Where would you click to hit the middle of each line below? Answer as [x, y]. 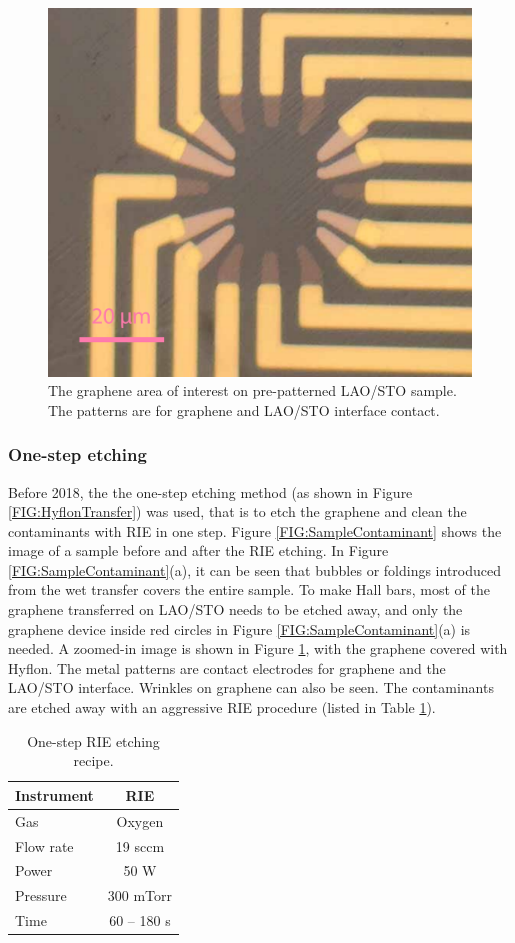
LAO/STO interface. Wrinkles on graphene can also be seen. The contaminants [251, 687]
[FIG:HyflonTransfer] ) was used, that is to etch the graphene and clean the [237, 511]
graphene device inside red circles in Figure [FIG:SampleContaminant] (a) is [239, 628]
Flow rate [44, 845]
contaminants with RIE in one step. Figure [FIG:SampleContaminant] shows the [255, 530]
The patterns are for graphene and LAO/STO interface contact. [244, 409]
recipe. [93, 760]
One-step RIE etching [93, 740]
